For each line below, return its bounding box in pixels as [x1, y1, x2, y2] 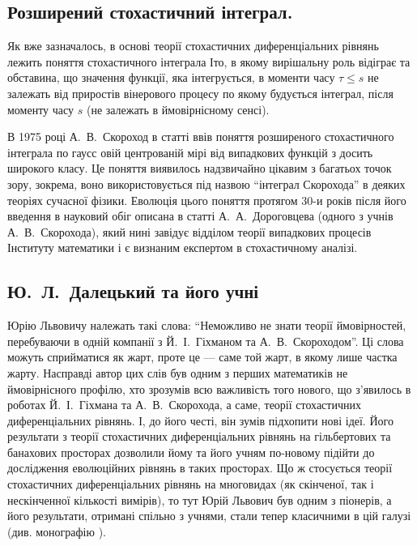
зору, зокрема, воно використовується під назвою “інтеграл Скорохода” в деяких [7, 175, 406, 192]
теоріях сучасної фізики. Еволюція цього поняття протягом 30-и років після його [7, 191, 406, 208]
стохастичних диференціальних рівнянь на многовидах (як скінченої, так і [7, 476, 374, 493]
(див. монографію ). [7, 523, 106, 540]
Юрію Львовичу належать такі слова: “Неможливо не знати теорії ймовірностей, [7, 317, 406, 334]
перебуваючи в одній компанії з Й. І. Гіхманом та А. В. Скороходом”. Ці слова [7, 332, 404, 349]
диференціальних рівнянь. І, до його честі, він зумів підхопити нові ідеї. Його [7, 412, 394, 429]
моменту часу [7, 100, 74, 117]
